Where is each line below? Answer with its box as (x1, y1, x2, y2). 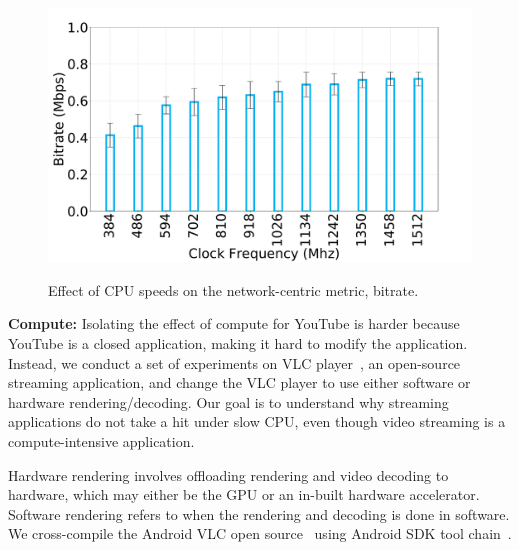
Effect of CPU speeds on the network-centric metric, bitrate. (48, 279, 419, 300)
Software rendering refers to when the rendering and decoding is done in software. (8, 503, 510, 524)
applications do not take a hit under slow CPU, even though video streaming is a (8, 411, 506, 432)
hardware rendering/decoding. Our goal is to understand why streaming (8, 391, 449, 412)
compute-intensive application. (8, 430, 195, 451)
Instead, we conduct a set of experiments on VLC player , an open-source (8, 352, 461, 373)
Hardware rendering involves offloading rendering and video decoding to (8, 464, 449, 485)
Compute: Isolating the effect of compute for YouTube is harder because (8, 313, 460, 334)
